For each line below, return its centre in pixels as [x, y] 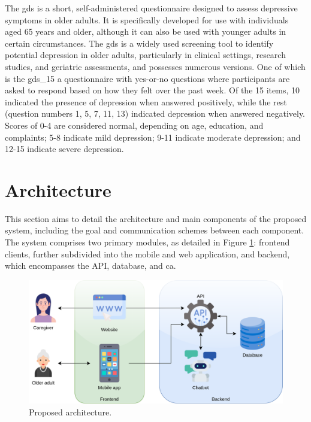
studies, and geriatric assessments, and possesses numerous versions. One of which [155, 66]
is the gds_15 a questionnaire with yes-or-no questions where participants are [147, 78]
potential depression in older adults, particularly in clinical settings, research [145, 55]
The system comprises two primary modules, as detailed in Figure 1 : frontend [147, 242]
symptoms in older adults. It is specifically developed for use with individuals [147, 19]
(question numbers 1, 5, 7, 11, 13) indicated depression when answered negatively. [155, 113]
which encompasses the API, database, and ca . [90, 265]
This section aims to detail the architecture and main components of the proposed [156, 218]
